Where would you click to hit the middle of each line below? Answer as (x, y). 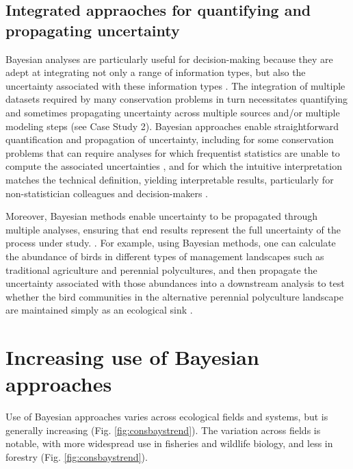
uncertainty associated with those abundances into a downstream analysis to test (175, 283)
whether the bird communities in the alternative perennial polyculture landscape (174, 296)
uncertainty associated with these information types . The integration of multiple (175, 85)
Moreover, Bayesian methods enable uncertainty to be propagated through (161, 216)
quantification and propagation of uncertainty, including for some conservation (170, 139)
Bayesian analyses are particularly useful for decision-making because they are (169, 59)
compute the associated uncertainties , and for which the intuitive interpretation (174, 166)
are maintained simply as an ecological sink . (99, 310)
